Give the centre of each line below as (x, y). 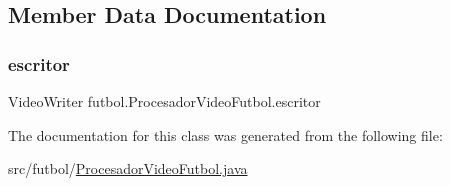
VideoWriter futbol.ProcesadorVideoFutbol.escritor (164, 101)
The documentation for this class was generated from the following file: (225, 134)
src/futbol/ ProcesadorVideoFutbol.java (128, 168)
